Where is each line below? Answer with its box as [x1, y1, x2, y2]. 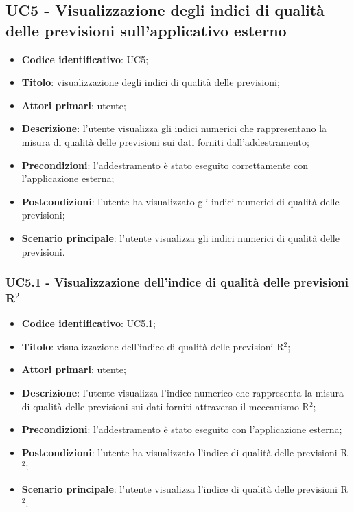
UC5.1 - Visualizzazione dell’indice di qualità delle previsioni [5, 274, 349, 291]
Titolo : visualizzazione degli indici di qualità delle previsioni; [21, 75, 280, 89]
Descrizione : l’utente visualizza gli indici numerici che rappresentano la [21, 121, 327, 135]
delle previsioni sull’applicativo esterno [5, 19, 287, 41]
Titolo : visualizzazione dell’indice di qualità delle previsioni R [21, 339, 284, 353]
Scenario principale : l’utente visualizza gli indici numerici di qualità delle [21, 230, 340, 245]
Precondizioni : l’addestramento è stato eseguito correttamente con [21, 157, 308, 172]
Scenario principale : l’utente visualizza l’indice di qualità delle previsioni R [21, 482, 348, 496]
